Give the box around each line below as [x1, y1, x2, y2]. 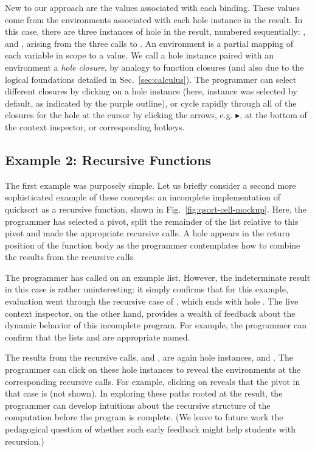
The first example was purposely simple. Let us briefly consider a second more [5, 178, 296, 191]
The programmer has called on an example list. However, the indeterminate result [5, 270, 311, 283]
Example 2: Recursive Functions [5, 150, 212, 169]
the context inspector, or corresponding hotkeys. [5, 120, 185, 133]
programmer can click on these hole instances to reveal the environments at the [5, 363, 301, 376]
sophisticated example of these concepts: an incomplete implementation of [5, 191, 280, 203]
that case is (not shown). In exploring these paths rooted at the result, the [5, 387, 283, 400]
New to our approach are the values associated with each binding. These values [5, 1, 300, 13]
